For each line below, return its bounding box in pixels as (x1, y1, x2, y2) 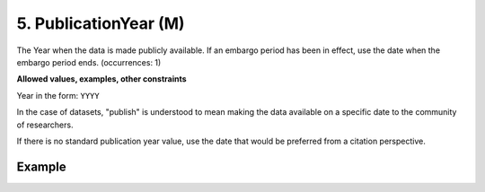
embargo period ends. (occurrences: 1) (16, 57, 162, 67)
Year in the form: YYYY (16, 90, 100, 100)
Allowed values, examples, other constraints (16, 74, 188, 84)
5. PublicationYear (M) (16, 13, 185, 33)
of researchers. (16, 119, 74, 130)
